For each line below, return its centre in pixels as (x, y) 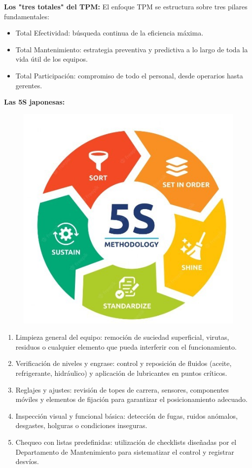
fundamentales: (27, 16)
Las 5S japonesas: (35, 102)
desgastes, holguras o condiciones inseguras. (81, 425)
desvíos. (27, 461)
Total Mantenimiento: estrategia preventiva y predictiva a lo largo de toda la (132, 49)
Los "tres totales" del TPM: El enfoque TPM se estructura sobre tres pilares (126, 6)
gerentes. (29, 85)
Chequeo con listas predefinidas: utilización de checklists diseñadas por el (126, 442)
